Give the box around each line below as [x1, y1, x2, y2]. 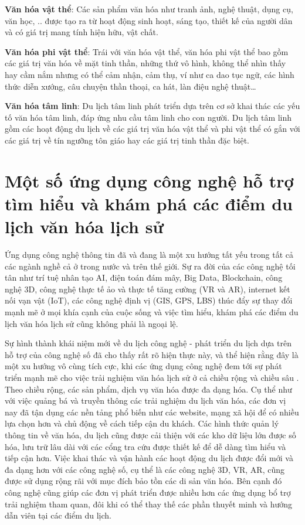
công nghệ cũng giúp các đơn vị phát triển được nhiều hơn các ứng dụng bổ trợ [5, 486, 291, 498]
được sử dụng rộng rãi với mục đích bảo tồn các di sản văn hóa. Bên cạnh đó [5, 475, 282, 487]
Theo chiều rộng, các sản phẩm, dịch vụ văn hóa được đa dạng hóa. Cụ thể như [5, 383, 292, 395]
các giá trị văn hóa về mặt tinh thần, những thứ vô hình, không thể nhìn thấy [5, 57, 286, 69]
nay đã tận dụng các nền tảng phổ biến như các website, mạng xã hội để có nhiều [5, 405, 299, 418]
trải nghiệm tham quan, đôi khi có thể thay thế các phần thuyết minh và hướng [5, 497, 293, 510]
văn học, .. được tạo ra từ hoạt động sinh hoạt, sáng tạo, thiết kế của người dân [5, 14, 293, 26]
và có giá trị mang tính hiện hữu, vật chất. [5, 26, 158, 38]
